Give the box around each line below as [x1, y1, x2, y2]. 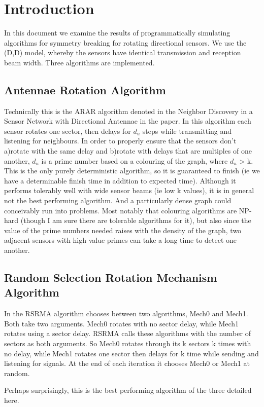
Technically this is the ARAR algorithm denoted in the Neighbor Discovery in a [4, 105, 253, 116]
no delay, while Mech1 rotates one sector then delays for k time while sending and [4, 348, 259, 358]
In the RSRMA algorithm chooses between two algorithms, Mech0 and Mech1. [4, 308, 248, 319]
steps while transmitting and [142, 125, 232, 136]
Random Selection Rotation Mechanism [4, 270, 217, 285]
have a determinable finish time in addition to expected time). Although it [4, 175, 236, 186]
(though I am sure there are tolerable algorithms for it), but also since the [20, 215, 251, 226]
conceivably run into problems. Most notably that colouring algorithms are [4, 205, 237, 215]
